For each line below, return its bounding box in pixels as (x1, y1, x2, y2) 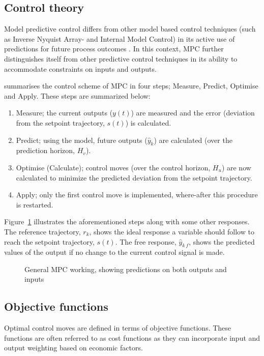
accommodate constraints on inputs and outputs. (4, 63, 157, 74)
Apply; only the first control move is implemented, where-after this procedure (16, 189, 258, 200)
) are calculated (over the (154, 134, 232, 145)
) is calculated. (125, 117, 171, 128)
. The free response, (115, 236, 177, 247)
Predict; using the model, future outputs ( (16, 134, 148, 145)
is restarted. (16, 199, 53, 210)
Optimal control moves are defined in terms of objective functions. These (4, 322, 231, 333)
